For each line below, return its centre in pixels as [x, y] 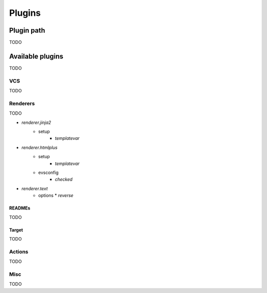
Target [16, 230]
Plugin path [27, 30]
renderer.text [35, 188]
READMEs [20, 208]
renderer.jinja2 [36, 122]
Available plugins [36, 56]
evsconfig [48, 172]
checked [64, 179]
